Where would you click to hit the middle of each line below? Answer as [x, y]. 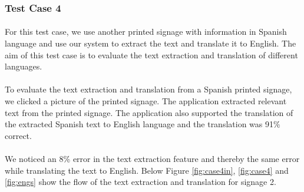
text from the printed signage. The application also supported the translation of [149, 112]
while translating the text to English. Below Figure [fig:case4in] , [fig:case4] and [147, 170]
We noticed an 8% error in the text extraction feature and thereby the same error [152, 158]
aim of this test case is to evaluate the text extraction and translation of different [151, 54]
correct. [18, 135]
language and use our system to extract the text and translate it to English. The [151, 43]
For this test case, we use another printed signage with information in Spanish [146, 32]
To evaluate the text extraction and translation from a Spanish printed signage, [148, 89]
